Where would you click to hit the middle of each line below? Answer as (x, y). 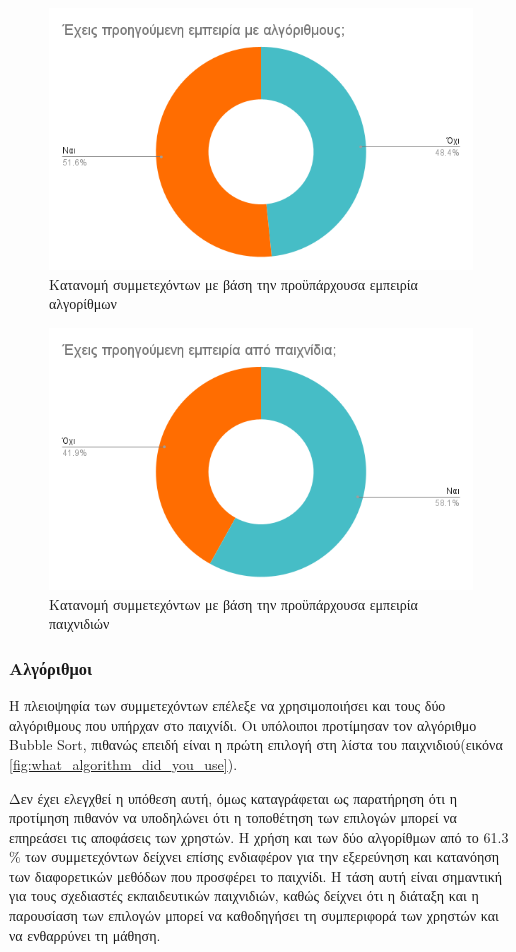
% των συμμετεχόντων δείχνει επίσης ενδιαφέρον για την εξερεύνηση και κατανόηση (254, 856)
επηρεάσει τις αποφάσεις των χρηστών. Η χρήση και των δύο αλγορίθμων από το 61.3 (259, 836)
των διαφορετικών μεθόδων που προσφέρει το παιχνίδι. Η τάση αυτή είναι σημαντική (256, 875)
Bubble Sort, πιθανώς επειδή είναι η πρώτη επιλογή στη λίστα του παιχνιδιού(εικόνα (256, 744)
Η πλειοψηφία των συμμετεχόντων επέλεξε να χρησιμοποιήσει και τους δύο (227, 705)
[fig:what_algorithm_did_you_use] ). (123, 763)
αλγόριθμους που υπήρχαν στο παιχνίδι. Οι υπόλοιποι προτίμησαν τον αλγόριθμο (243, 724)
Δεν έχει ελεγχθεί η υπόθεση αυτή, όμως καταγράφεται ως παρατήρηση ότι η (233, 797)
